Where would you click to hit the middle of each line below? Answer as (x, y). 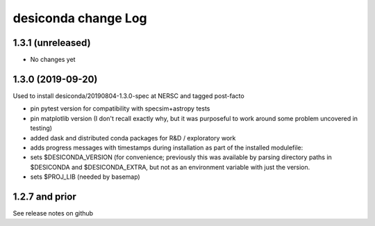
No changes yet (53, 60)
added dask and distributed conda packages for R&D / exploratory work (133, 138)
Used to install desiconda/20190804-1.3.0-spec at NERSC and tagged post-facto (128, 96)
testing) (41, 128)
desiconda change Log (80, 18)
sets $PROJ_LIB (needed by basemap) (85, 177)
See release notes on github (53, 213)
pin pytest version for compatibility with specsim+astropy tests (120, 108)
